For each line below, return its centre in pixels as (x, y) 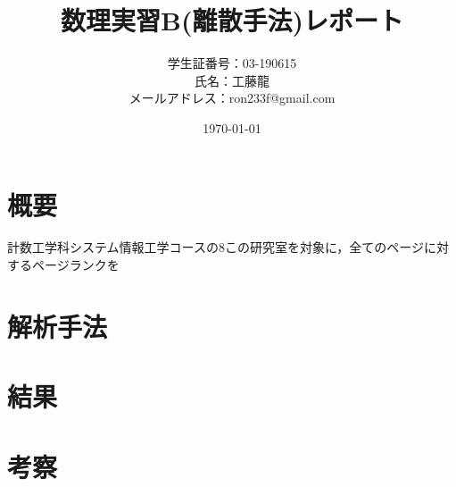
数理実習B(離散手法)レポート (232, 20)
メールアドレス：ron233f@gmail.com (232, 98)
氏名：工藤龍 (232, 80)
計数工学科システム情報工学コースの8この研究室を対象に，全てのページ (216, 247)
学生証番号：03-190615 (232, 63)
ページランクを (75, 265)
